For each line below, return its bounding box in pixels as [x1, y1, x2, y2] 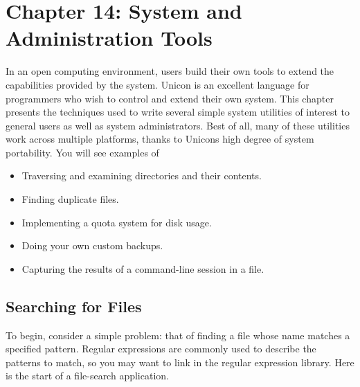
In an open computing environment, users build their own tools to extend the [6, 64, 334, 78]
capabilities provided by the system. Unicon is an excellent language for [6, 77, 309, 91]
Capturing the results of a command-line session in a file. [21, 261, 264, 276]
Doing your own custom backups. [21, 238, 163, 253]
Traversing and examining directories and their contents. [21, 168, 262, 183]
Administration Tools [6, 24, 213, 52]
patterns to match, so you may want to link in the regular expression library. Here [6, 354, 354, 369]
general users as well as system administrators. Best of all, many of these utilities [6, 118, 350, 132]
